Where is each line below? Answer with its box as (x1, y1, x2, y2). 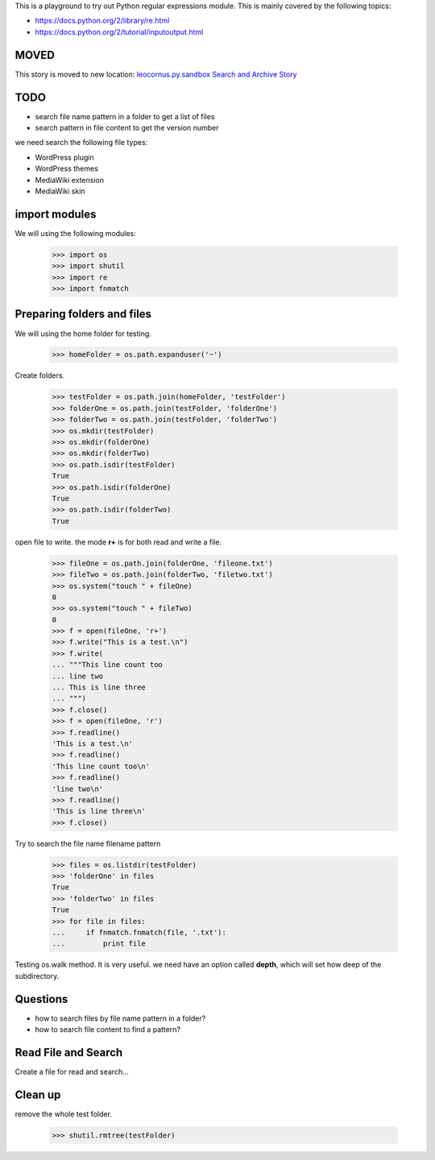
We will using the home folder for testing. (14, 329, 152, 338)
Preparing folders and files (14, 307, 152, 321)
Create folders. (14, 371, 64, 380)
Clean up (14, 1087, 61, 1101)
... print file (52, 939, 147, 948)
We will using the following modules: (14, 228, 136, 238)
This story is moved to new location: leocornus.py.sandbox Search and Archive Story (14, 69, 297, 79)
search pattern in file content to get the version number (35, 122, 219, 132)
